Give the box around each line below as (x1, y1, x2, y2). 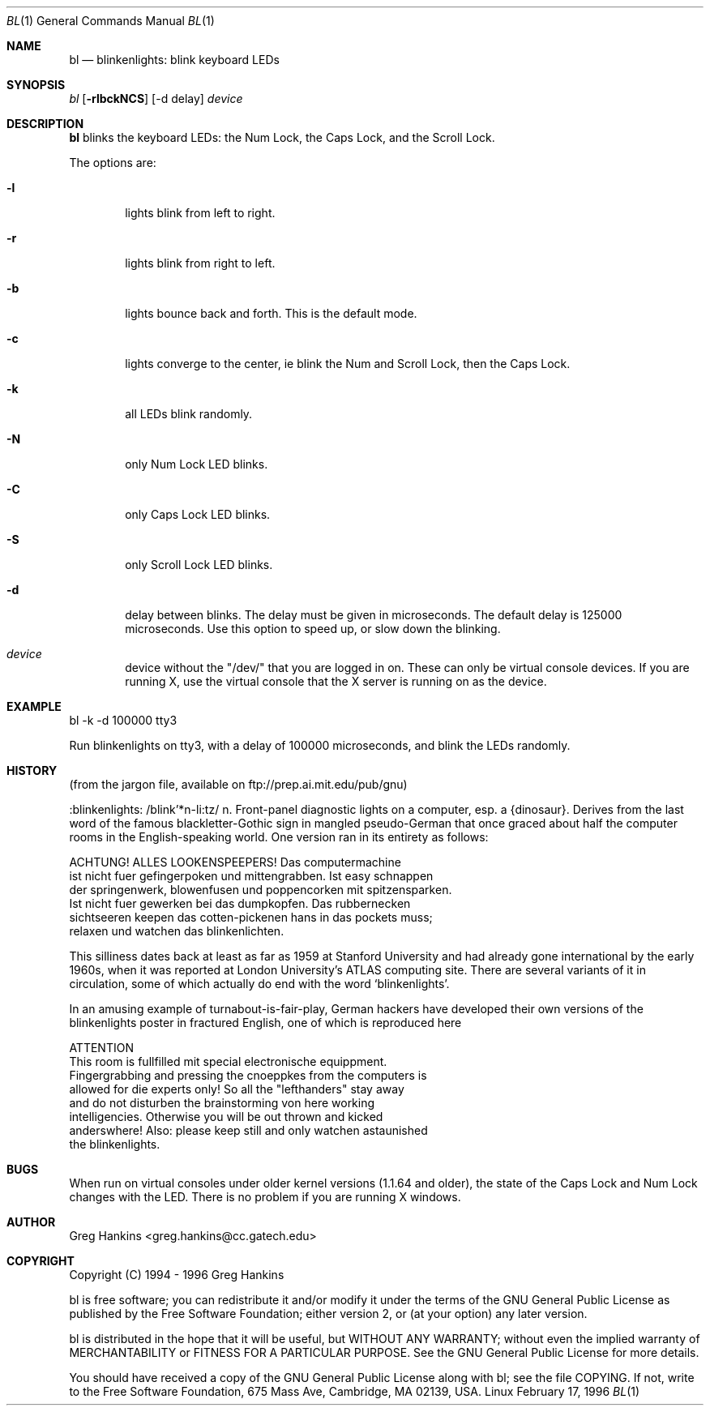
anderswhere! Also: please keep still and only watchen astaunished (69, 1123, 428, 1137)
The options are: (69, 156, 156, 169)
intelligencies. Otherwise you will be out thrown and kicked (69, 1110, 383, 1123)
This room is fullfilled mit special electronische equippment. (69, 1055, 387, 1068)
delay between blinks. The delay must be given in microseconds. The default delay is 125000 (125, 608, 622, 622)
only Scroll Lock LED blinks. (125, 558, 273, 571)
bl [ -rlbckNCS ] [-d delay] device (69, 92, 243, 105)
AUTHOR (6, 1215, 56, 1229)
